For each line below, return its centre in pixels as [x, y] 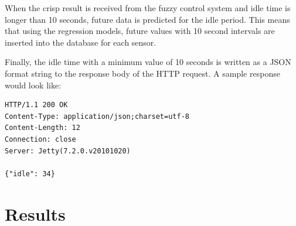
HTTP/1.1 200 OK [36, 105]
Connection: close [40, 139]
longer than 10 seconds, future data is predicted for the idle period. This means [147, 19]
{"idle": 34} [30, 174]
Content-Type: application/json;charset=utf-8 [97, 116]
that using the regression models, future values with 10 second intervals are [140, 31]
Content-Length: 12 [42, 128]
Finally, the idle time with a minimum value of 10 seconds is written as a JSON [148, 62]
